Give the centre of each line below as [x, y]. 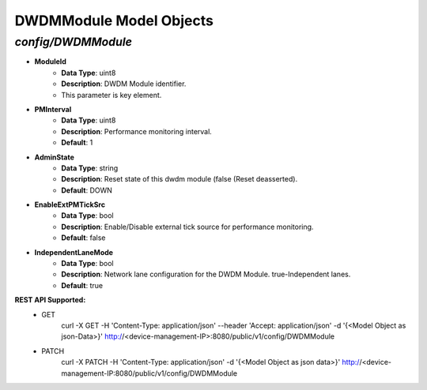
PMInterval [53, 109]
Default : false [83, 238]
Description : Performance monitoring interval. [137, 131]
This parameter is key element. [111, 95]
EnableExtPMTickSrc [70, 204]
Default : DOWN [87, 190]
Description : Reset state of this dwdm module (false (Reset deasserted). [179, 179]
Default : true [82, 285]
